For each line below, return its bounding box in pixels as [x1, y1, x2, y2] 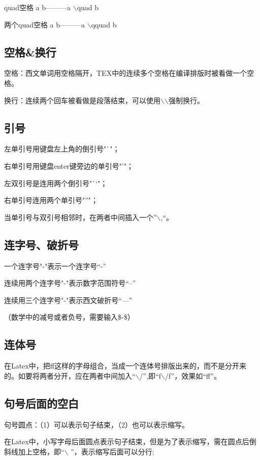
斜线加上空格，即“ [4, 446, 64, 456]
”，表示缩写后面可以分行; [71, 446, 154, 456]
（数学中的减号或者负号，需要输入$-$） [4, 312, 135, 322]
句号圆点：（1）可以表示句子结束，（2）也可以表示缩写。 [4, 419, 189, 430]
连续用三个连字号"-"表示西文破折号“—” [4, 294, 133, 305]
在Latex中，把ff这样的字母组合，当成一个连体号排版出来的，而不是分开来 [4, 360, 246, 371]
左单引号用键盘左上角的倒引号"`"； [4, 143, 120, 154]
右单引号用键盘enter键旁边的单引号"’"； [4, 160, 134, 171]
